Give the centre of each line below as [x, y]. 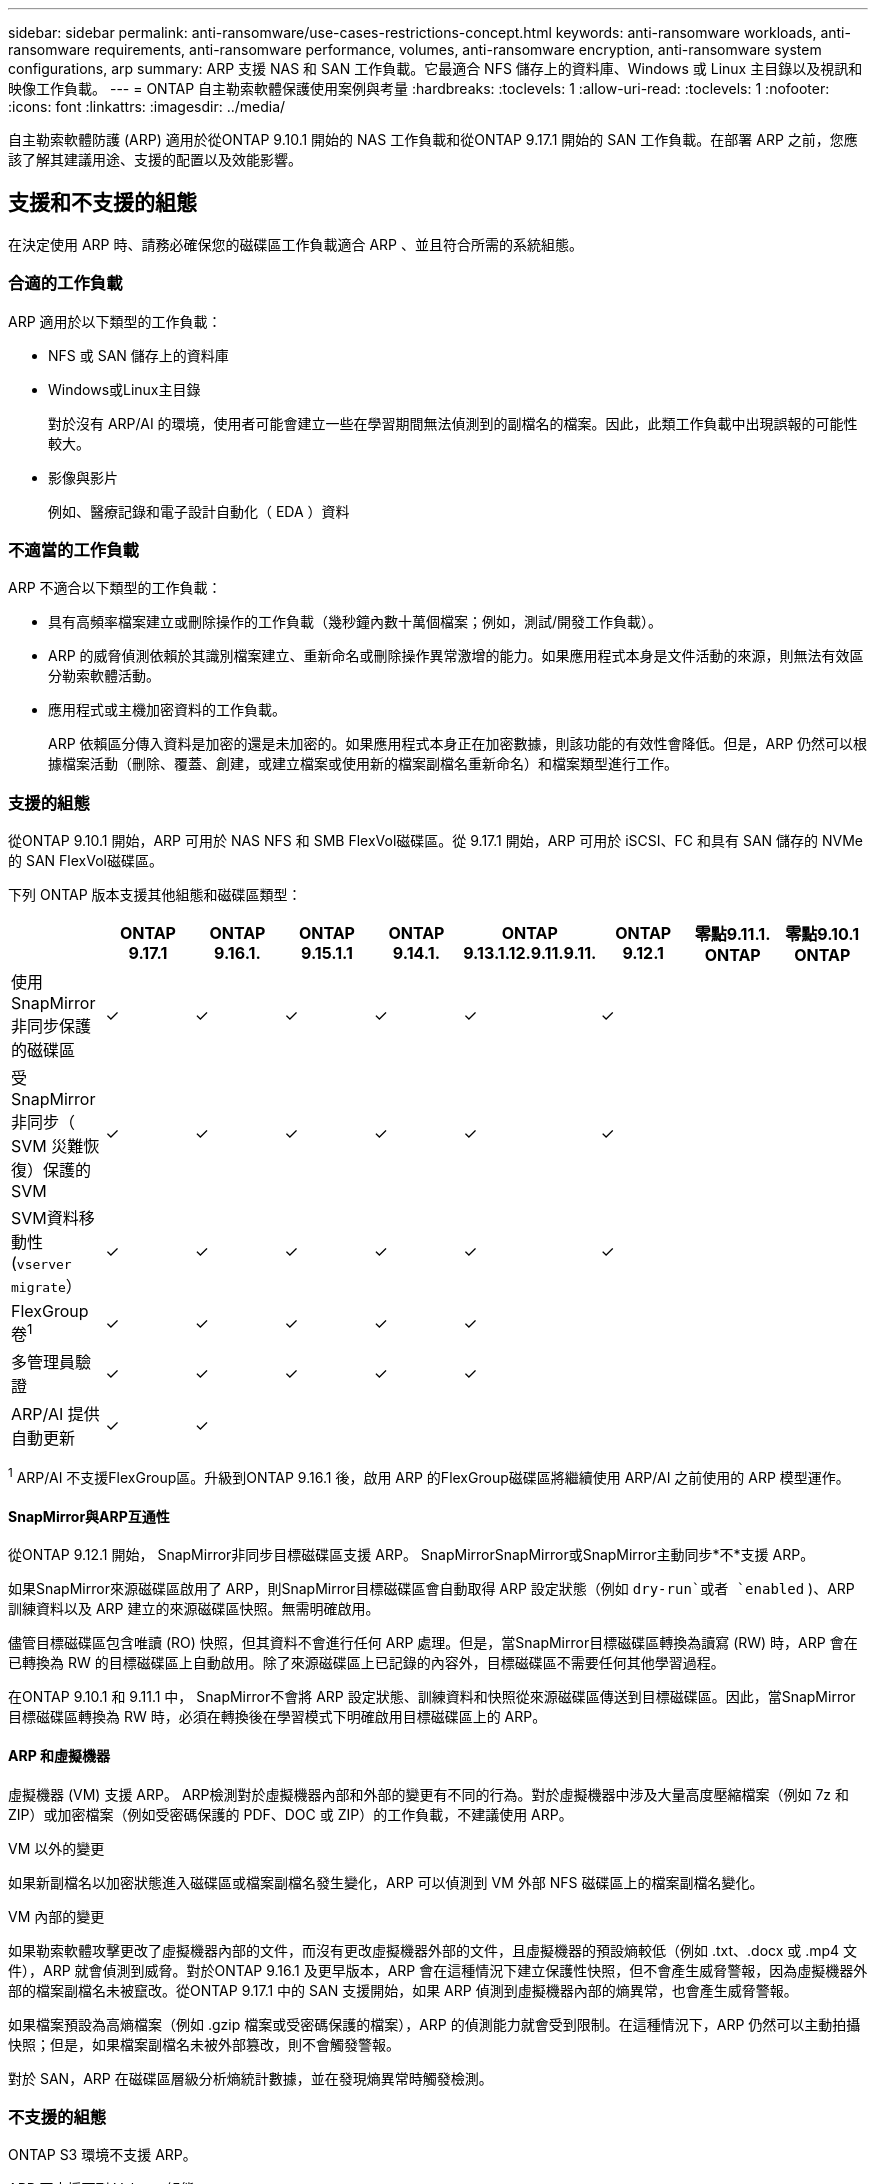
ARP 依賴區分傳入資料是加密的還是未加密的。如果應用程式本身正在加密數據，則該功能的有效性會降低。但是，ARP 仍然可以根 [458, 744]
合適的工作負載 [65, 283]
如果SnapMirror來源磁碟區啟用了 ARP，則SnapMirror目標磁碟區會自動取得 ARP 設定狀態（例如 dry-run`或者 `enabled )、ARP [431, 1589]
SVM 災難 [47, 1146]
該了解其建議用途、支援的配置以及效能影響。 [155, 159]
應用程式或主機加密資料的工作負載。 [167, 710]
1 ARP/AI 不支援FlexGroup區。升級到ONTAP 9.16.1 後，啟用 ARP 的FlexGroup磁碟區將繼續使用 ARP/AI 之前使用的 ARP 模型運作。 [429, 1476]
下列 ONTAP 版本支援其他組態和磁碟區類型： [155, 895]
